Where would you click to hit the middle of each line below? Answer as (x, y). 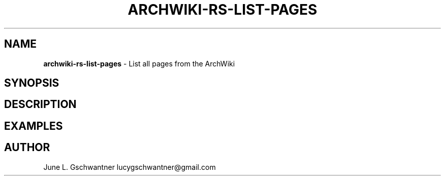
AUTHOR (27, 148)
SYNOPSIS (32, 83)
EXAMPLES (34, 126)
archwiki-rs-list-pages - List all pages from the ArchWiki (139, 63)
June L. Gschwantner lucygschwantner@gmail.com (130, 167)
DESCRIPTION (40, 104)
